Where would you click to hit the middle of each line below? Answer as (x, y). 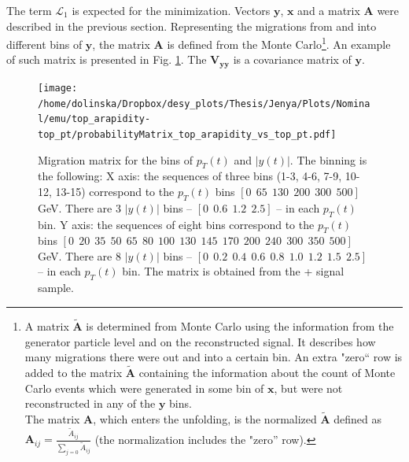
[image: (58, 88)
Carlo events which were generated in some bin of (144, 388)
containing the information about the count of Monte (267, 373)
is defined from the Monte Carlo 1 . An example (279, 43)
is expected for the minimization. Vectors (171, 10)
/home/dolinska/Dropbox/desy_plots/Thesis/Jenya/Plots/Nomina (204, 103)
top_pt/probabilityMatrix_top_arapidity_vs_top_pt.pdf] (187, 134)
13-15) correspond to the (115, 191)
